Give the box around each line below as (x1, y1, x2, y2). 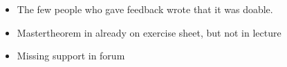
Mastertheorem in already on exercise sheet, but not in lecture (17, 25, 281, 39)
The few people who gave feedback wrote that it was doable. (17, 2, 273, 16)
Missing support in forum (17, 48, 125, 63)
